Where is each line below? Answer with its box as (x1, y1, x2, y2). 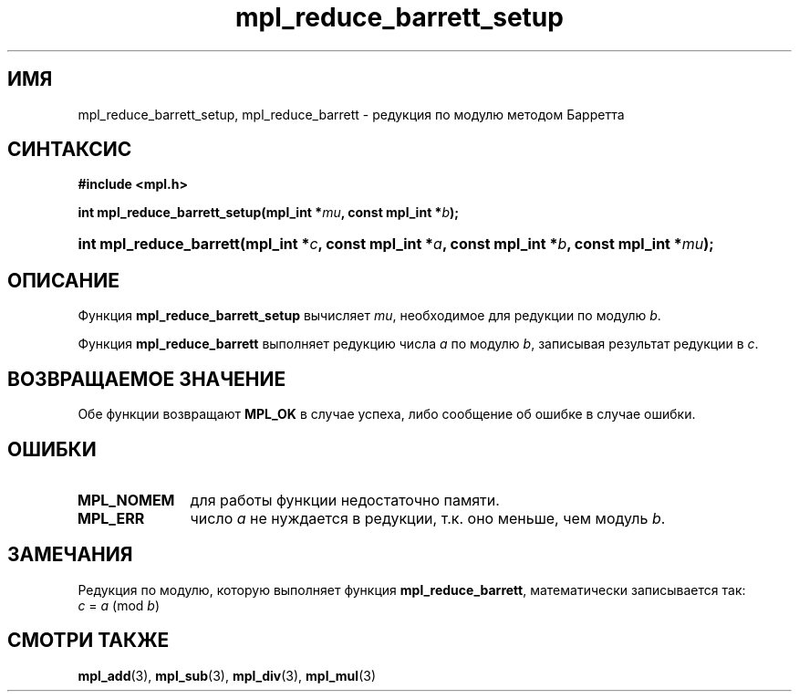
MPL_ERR (77, 508, 145, 527)
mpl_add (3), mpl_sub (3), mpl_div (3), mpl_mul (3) (78, 667, 376, 683)
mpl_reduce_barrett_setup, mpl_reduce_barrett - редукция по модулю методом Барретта (78, 106, 625, 122)
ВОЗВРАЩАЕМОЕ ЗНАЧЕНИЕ (7, 367, 286, 391)
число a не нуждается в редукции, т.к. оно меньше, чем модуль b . (190, 508, 666, 527)
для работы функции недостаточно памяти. (190, 490, 500, 509)
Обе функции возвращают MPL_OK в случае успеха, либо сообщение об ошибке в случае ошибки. (78, 406, 696, 423)
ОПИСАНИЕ (7, 268, 119, 292)
